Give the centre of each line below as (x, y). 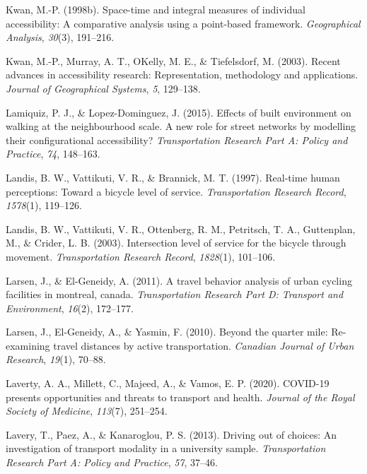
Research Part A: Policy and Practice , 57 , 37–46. (112, 462)
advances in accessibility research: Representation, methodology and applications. (182, 75)
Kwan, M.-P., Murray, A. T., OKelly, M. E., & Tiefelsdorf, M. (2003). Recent (173, 60)
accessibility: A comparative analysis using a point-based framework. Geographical (183, 23)
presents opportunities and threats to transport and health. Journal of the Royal (180, 397)
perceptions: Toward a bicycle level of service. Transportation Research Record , (176, 191)
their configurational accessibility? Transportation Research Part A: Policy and (177, 140)
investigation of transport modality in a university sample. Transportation (166, 448)
